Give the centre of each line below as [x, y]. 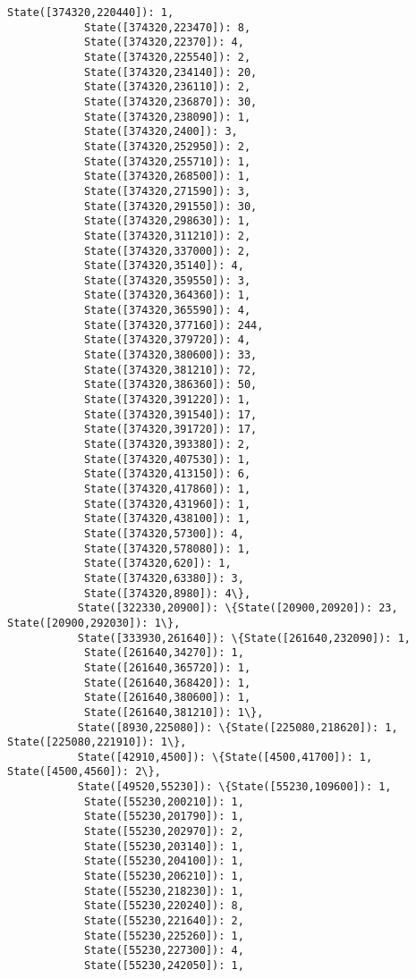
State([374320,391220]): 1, [167, 400]
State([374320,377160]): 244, [174, 325]
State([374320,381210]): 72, [170, 370]
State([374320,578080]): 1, [167, 548]
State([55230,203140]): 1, [164, 846]
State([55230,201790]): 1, [164, 817]
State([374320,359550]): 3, [167, 280]
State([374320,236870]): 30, [170, 101]
